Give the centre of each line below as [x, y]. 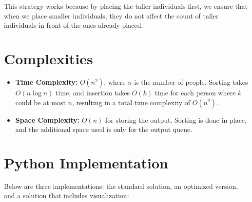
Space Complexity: [48, 119]
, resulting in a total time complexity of [131, 102]
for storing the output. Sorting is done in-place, [176, 119]
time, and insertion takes [93, 92]
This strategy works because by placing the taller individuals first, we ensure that [126, 6]
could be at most [40, 102]
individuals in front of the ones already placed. [74, 25]
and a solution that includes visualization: [67, 195]
